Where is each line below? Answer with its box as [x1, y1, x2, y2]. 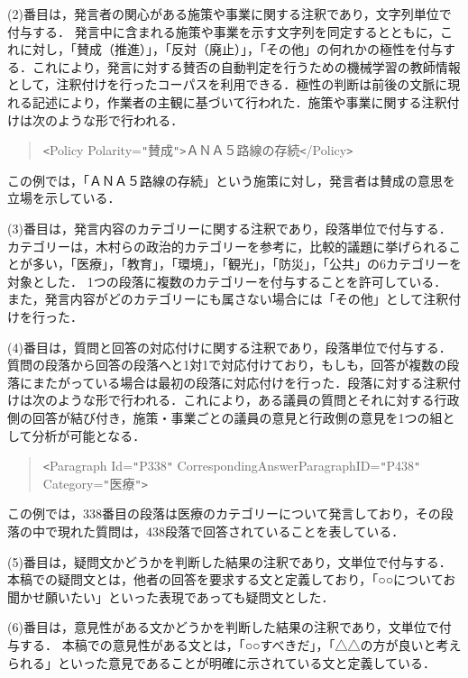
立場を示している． [7, 188, 121, 207]
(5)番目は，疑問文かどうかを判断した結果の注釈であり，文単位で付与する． [7, 552, 452, 571]
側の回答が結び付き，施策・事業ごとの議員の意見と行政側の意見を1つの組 [7, 408, 443, 426]
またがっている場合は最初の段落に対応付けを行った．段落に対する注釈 [32, 372, 449, 391]
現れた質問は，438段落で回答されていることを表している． [57, 522, 405, 541]
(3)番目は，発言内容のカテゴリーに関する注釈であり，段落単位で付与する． [7, 219, 452, 237]
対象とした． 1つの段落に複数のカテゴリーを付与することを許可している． [7, 271, 447, 290]
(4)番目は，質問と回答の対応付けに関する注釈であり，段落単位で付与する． [7, 337, 452, 356]
